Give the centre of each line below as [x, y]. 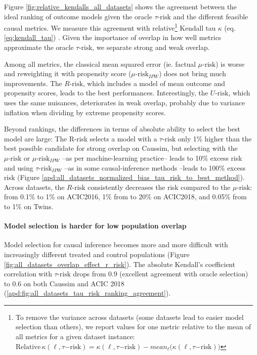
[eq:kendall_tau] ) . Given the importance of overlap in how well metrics [113, 37]
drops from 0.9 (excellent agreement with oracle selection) [160, 274]
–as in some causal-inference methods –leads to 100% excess [155, 167]
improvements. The [33, 83]
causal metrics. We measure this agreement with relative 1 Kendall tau [110, 27]
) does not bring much [193, 73]
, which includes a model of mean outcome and [154, 83]
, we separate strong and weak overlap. [151, 47]
